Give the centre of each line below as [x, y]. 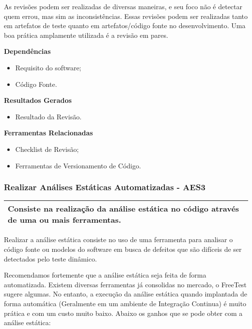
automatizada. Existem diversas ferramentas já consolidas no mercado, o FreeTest [125, 284]
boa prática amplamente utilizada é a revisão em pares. [86, 35]
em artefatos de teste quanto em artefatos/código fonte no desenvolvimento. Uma [125, 25]
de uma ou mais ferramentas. [64, 220]
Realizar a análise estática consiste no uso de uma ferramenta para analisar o [118, 239]
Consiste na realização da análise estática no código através [124, 209]
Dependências [27, 51]
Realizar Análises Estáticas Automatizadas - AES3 [105, 187]
